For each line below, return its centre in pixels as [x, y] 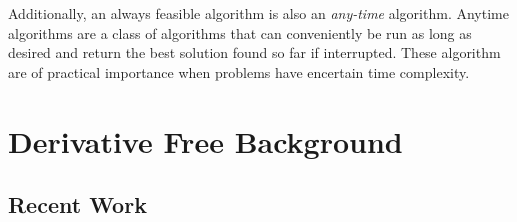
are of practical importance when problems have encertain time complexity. [239, 71]
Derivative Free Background [205, 140]
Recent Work [77, 204]
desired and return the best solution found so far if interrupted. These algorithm [254, 52]
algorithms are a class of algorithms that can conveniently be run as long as [240, 32]
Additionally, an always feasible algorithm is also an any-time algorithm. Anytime [258, 13]
